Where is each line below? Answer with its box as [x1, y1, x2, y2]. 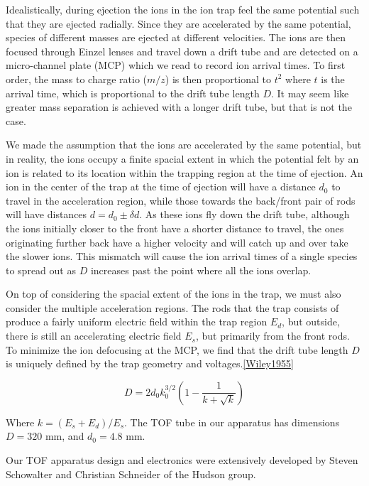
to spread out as [6, 262, 76, 277]
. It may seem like [270, 85, 349, 100]
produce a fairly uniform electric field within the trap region [6, 314, 268, 329]
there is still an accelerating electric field [6, 328, 182, 343]
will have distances [6, 207, 87, 222]
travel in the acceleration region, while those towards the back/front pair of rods [6, 193, 356, 207]
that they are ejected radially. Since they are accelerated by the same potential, [6, 16, 351, 31]
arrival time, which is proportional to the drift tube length [6, 85, 260, 100]
